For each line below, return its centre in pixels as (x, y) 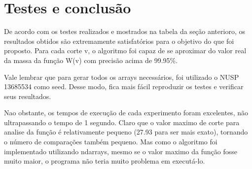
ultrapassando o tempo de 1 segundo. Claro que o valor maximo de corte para (122, 122)
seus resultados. (28, 96)
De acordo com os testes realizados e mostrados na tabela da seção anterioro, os (125, 31)
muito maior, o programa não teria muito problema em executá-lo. (105, 161)
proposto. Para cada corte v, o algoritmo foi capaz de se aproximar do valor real (125, 51)
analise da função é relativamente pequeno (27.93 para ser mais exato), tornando (126, 132)
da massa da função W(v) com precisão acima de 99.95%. (91, 60)
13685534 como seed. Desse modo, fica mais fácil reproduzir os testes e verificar (124, 86)
